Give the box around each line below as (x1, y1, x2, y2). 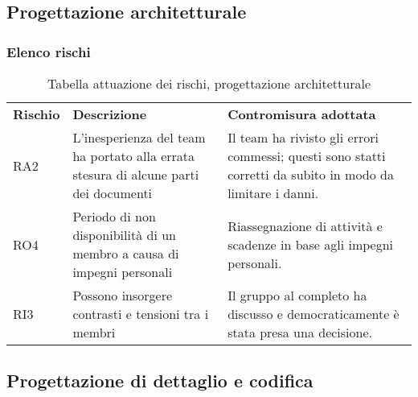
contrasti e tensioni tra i (72, 304, 209, 323)
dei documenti (72, 184, 153, 202)
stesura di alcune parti (72, 165, 199, 184)
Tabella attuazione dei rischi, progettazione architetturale (47, 74, 371, 93)
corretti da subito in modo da (227, 165, 394, 184)
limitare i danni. (227, 184, 319, 202)
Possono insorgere (72, 286, 173, 304)
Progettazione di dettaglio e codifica (6, 368, 313, 393)
